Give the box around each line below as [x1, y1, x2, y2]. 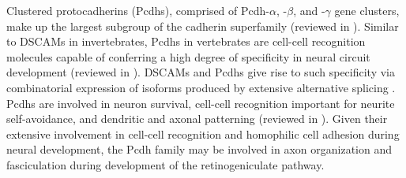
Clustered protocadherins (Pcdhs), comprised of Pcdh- [6, 2, 269, 18]
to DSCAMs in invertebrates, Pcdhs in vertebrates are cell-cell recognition [6, 33, 366, 50]
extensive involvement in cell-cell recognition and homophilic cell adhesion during [6, 125, 400, 142]
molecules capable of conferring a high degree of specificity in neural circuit [6, 48, 370, 65]
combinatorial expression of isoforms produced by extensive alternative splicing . [6, 79, 396, 95]
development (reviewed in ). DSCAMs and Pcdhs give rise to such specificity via [6, 64, 395, 80]
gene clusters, [334, 2, 400, 18]
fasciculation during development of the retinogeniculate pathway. [6, 156, 325, 172]
